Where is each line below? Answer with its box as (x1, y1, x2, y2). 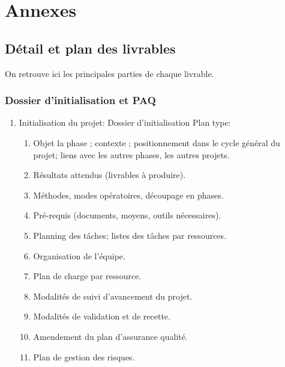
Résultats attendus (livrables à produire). (33, 168, 186, 181)
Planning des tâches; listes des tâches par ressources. (33, 229, 226, 241)
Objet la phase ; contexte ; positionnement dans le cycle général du (33, 136, 280, 149)
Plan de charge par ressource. (33, 270, 142, 282)
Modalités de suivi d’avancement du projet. (33, 289, 193, 302)
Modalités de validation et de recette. (33, 310, 170, 322)
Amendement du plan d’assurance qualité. (33, 330, 188, 342)
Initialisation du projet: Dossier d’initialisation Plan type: (19, 116, 231, 129)
